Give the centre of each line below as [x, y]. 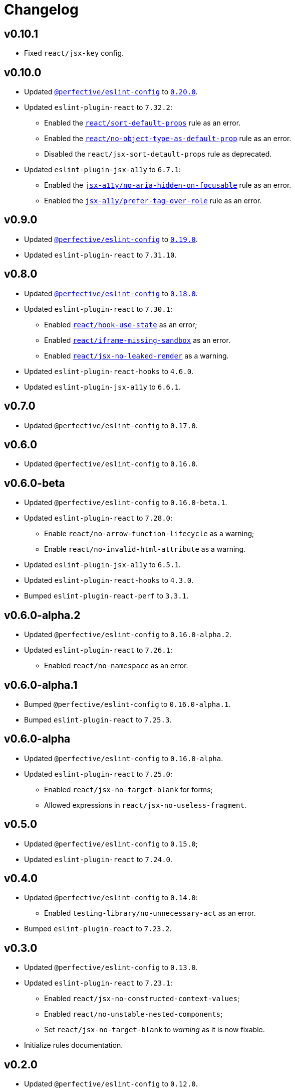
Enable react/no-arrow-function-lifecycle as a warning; [149, 534]
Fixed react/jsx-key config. [74, 53]
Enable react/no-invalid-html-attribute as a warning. [145, 549]
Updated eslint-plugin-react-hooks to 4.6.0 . [109, 371]
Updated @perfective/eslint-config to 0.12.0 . [111, 1084]
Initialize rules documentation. [74, 1045]
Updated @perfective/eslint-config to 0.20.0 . [111, 92]
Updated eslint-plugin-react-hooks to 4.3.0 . [109, 580]
